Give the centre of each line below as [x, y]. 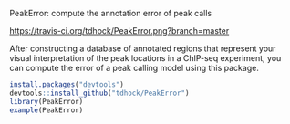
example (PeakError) [47, 110]
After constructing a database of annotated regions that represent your [143, 48]
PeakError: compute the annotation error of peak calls [111, 13]
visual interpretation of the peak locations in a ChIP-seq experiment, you [145, 58]
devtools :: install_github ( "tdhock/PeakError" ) [99, 93]
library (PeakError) [47, 101]
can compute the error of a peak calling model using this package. [135, 68]
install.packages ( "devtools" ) [67, 85]
